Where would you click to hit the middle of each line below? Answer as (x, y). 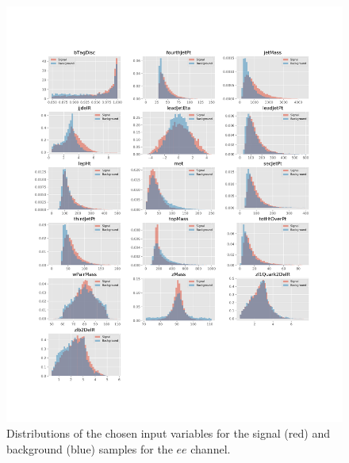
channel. (211, 448)
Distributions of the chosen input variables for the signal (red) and (168, 432)
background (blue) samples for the (90, 448)
